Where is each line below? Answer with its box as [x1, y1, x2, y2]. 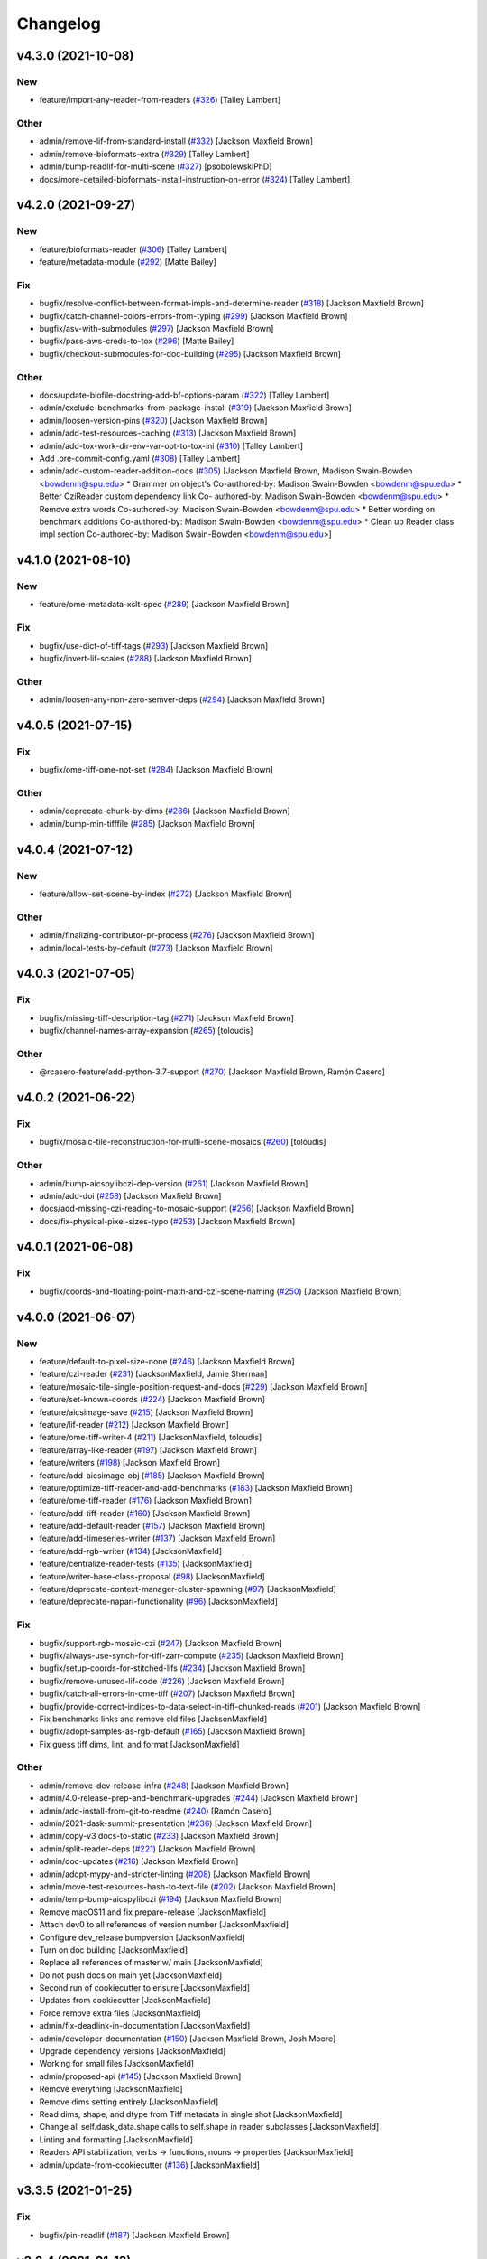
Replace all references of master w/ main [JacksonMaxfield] [39, 1957, 263, 1968]
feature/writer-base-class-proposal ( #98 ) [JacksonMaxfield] [39, 1570, 265, 1581]
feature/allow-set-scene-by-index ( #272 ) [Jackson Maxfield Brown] [39, 888, 293, 899]
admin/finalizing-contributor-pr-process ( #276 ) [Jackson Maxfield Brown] [39, 930, 315, 941]
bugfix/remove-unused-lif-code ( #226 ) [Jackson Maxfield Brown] [39, 1675, 285, 1686]
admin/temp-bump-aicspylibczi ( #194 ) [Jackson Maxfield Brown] [39, 1894, 282, 1905]
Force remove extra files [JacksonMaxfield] [39, 2007, 202, 2019]
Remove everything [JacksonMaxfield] [39, 2084, 184, 2095]
